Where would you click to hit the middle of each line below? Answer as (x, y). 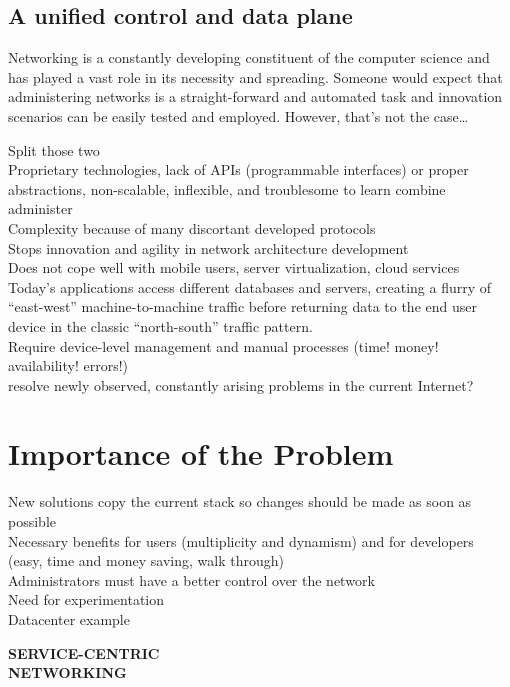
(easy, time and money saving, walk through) (146, 560)
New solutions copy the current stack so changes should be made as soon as (240, 501)
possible (32, 521)
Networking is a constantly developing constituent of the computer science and (249, 57)
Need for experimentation (86, 599)
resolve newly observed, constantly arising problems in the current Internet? (241, 384)
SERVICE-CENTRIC (84, 652)
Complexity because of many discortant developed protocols (192, 227)
